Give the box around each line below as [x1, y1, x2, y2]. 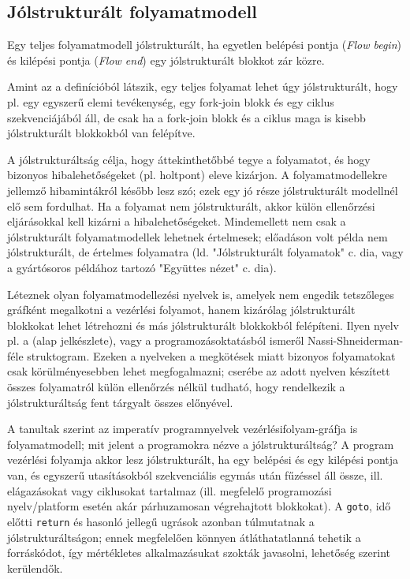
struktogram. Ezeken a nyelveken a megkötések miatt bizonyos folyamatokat [27, 347, 396, 364]
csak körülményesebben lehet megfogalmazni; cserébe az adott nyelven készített [7, 363, 390, 379]
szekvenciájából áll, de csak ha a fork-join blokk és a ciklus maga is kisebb [7, 109, 366, 125]
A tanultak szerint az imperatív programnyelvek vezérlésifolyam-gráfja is [7, 420, 358, 437]
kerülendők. [7, 559, 63, 576]
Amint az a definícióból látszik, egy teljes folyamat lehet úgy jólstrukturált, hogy [7, 78, 398, 95]
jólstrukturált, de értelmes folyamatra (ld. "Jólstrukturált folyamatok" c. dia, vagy [7, 244, 404, 260]
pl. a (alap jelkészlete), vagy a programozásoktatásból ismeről [7, 332, 304, 349]
